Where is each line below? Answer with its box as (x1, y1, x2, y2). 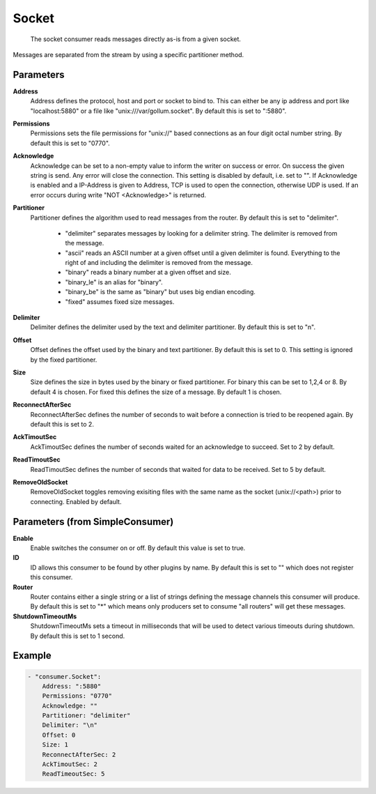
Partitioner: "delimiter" (42, 712, 131, 719)
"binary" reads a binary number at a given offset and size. (65, 268, 231, 277)
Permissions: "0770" (42, 692, 113, 700)
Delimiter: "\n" (42, 722, 97, 729)
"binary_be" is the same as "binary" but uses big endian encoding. (65, 288, 256, 296)
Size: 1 (42, 741, 69, 749)
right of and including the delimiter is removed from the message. (65, 259, 253, 267)
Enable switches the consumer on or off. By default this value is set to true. (30, 544, 246, 552)
